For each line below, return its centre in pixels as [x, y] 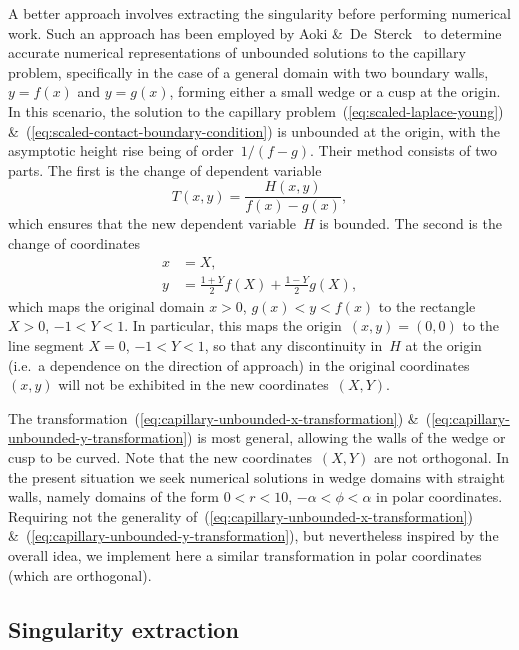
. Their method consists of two [403, 150]
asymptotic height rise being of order [121, 150]
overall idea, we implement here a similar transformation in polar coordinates [245, 554]
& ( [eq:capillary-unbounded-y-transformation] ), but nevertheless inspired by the [253, 535]
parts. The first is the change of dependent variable [165, 169]
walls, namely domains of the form [113, 496]
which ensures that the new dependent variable [152, 223]
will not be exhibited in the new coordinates [193, 384]
